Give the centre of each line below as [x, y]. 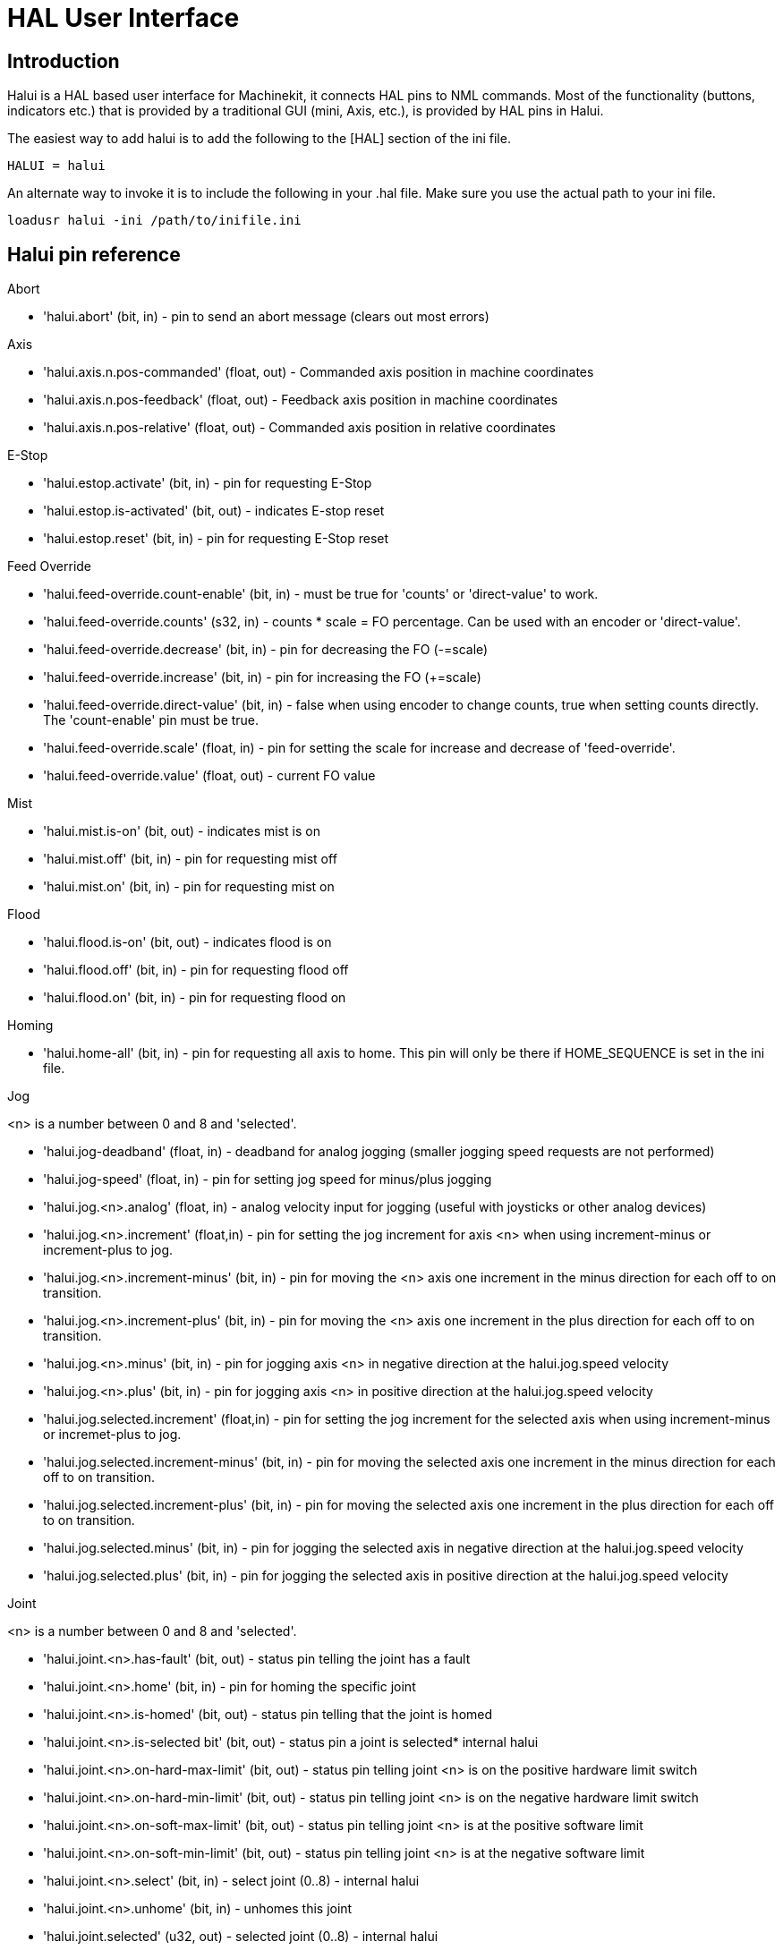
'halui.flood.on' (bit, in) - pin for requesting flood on [195, 998]
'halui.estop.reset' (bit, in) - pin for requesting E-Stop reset [216, 539]
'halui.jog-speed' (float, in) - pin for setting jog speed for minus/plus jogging [268, 1179]
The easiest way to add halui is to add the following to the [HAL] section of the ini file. [259, 139]
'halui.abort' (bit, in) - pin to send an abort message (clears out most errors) [266, 317]
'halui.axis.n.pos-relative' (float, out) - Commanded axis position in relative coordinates [299, 428]
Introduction [64, 61]
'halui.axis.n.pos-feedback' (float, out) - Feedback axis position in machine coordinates [301, 400]
